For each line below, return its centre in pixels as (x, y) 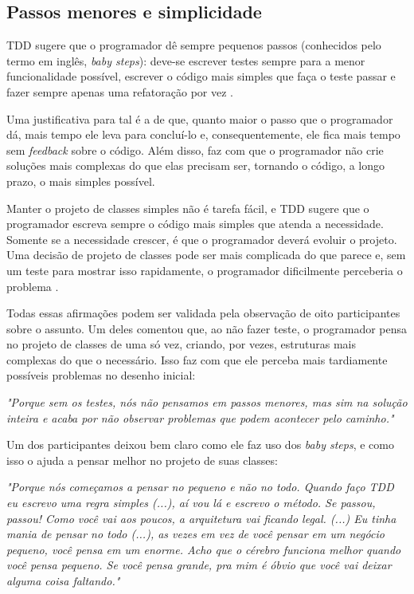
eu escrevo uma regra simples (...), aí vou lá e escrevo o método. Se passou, (191, 503)
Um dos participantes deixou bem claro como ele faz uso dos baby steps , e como (200, 445)
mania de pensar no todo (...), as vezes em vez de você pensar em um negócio (195, 534)
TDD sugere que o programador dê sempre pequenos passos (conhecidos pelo (194, 45)
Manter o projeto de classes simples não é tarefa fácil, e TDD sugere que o (188, 208)
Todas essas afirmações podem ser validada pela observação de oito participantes (203, 313)
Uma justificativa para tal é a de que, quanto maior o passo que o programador (200, 118)
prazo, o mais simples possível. (81, 181)
